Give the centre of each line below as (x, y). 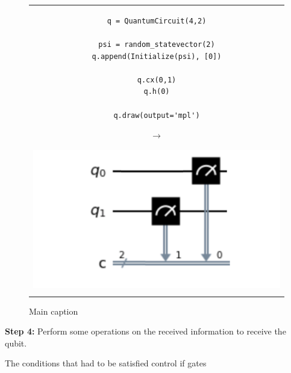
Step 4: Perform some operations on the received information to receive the (145, 331)
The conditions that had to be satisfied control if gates (106, 363)
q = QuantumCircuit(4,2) (157, 21)
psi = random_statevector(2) (157, 44)
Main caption (54, 311)
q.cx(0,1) (157, 80)
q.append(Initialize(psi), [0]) (157, 56)
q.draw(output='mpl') (157, 115)
